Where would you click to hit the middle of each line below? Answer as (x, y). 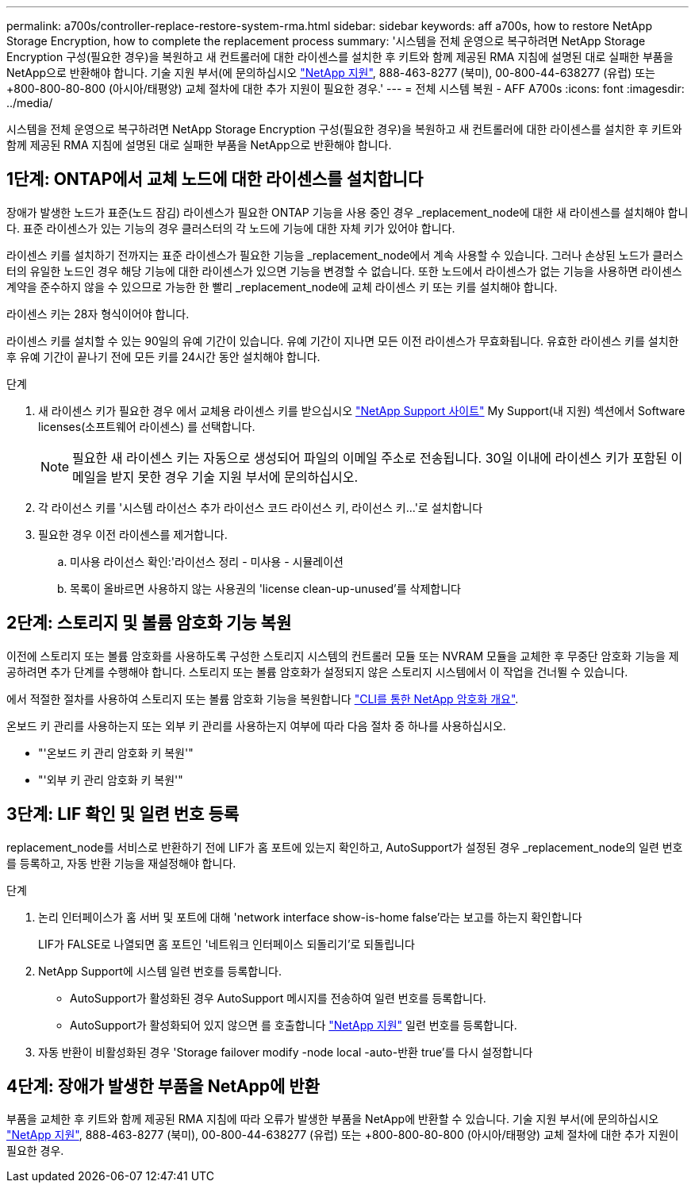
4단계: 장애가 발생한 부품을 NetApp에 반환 (163, 1086)
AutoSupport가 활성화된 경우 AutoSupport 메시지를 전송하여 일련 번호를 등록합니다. (278, 998)
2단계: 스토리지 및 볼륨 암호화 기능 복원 (149, 623)
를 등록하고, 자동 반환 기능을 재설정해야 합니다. (121, 863)
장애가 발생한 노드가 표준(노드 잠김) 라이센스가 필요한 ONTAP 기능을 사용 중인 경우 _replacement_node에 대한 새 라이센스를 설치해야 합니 (347, 212)
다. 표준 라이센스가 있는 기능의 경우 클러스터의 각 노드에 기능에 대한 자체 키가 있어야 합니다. (231, 228)
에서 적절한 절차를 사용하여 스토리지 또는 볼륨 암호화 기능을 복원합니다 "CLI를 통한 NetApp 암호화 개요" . (263, 698)
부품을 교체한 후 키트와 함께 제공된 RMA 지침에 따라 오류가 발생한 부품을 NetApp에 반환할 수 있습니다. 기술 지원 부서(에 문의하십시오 (333, 1119)
